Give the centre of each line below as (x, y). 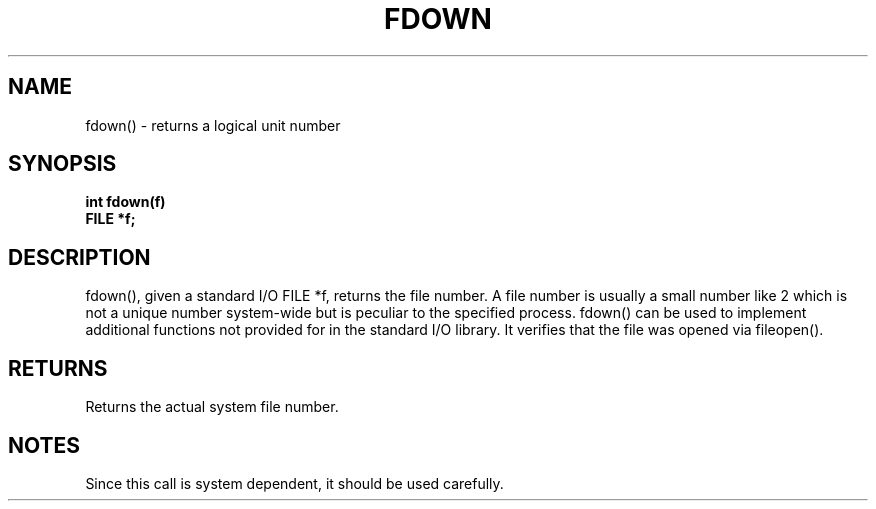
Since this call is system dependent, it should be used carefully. (294, 483)
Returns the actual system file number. (212, 407)
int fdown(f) (125, 202)
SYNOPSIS (62, 164)
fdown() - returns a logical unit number (213, 125)
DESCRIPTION (79, 257)
